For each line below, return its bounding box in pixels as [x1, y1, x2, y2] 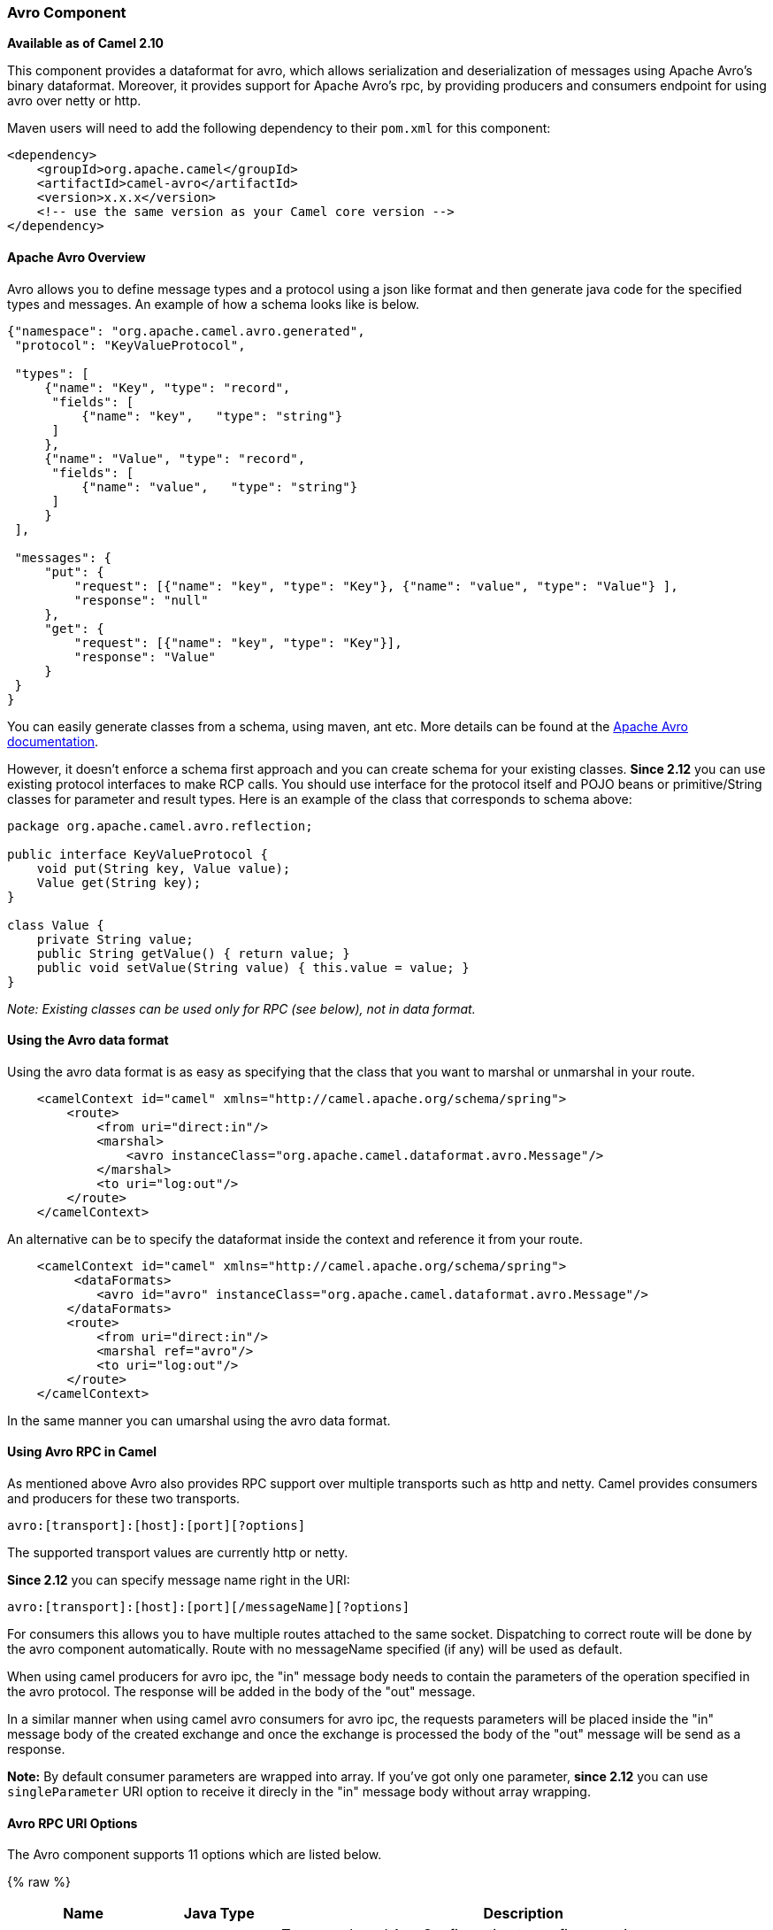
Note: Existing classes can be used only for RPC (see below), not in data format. [7, 1000, 476, 1016]
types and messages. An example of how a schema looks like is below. [7, 296, 420, 312]
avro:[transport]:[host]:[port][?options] [7, 1518, 306, 1533]
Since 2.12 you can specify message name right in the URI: [7, 1572, 350, 1588]
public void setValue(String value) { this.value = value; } [36, 960, 470, 975]
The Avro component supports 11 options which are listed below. [7, 1847, 382, 1863]
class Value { [7, 917, 104, 932]
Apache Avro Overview [7, 249, 146, 265]
